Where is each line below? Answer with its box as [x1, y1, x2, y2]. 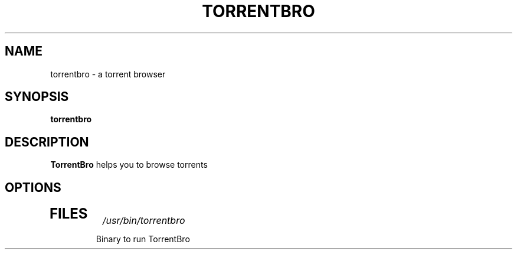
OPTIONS [5, 180, 61, 195]
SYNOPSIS [5, 89, 69, 105]
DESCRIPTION [5, 134, 89, 149]
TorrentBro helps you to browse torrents [50, 159, 208, 170]
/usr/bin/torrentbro [102, 214, 185, 227]
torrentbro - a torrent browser [50, 69, 166, 79]
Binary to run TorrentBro [96, 234, 190, 245]
